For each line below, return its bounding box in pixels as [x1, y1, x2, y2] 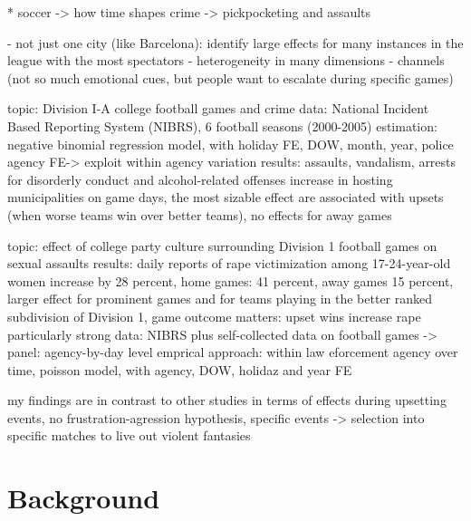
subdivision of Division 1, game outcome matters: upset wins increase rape [7, 306, 421, 325]
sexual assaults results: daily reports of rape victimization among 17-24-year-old [7, 254, 451, 273]
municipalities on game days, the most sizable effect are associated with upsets [7, 188, 444, 207]
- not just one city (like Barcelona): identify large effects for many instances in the [7, 33, 464, 52]
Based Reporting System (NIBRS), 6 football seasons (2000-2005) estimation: [7, 116, 437, 135]
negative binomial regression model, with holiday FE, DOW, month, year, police [7, 134, 454, 153]
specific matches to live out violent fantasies [7, 426, 251, 445]
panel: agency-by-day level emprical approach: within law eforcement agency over [7, 343, 458, 362]
